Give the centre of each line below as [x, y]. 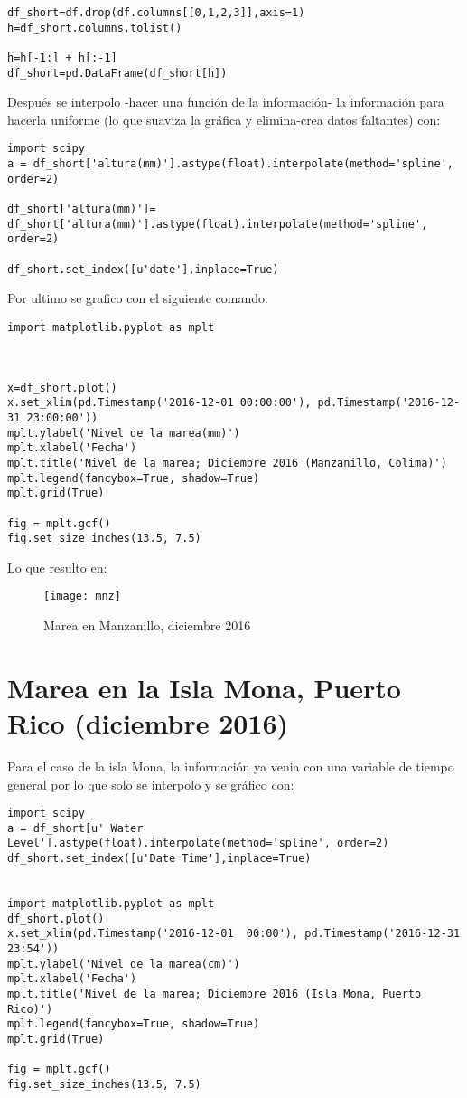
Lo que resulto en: [57, 567]
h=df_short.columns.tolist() [95, 28]
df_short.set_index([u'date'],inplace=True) [143, 269]
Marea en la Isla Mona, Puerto [204, 687]
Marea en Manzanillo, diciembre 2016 [147, 625]
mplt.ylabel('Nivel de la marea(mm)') [124, 433]
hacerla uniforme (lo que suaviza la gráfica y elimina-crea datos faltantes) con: [224, 119]
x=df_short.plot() [62, 388]
